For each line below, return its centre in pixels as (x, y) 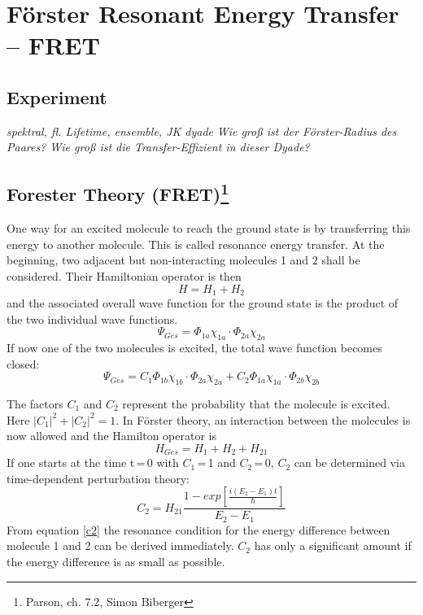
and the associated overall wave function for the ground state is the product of (203, 302)
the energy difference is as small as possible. (116, 562)
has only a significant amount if (333, 545)
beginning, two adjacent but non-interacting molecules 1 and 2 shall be (183, 260)
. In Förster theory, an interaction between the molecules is (263, 419)
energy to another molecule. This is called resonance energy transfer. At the (196, 244)
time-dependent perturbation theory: (98, 478)
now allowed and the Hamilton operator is (111, 436)
